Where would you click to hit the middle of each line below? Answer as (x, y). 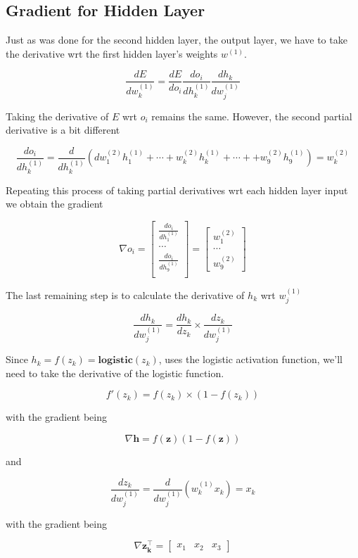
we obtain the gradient (55, 204)
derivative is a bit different (63, 130)
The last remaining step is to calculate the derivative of (125, 294)
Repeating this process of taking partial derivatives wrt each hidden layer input (177, 190)
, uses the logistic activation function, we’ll (250, 359)
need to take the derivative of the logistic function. (115, 373)
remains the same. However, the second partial (252, 116)
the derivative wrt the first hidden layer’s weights (112, 53)
